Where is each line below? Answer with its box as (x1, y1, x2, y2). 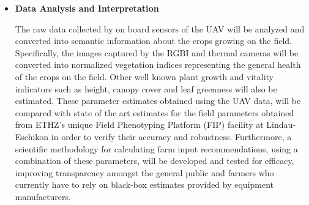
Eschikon (15, 130, 49, 143)
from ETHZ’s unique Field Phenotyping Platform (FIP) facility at (15, 118, 264, 131)
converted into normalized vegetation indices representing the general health (15, 58, 301, 71)
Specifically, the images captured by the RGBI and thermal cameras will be (15, 46, 299, 59)
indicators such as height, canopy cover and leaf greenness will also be (15, 82, 277, 95)
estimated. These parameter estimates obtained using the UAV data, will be (15, 94, 301, 107)
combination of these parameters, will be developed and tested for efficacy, (15, 154, 294, 167)
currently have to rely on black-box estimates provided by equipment (15, 178, 274, 191)
